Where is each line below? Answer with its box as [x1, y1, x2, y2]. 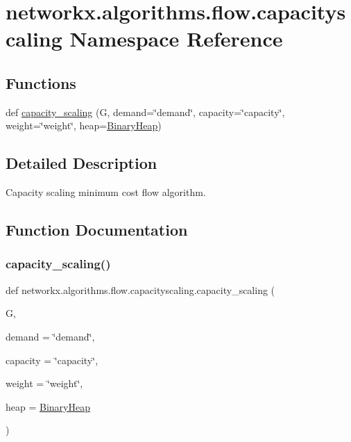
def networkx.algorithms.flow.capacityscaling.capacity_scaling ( [6, 282, 275, 297]
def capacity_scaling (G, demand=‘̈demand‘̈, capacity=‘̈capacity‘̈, [6, 104, 285, 119]
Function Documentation [6, 219, 188, 240]
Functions [6, 72, 76, 93]
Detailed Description [6, 152, 157, 174]
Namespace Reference [69, 24, 283, 53]
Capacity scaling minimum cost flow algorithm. [6, 185, 206, 199]
